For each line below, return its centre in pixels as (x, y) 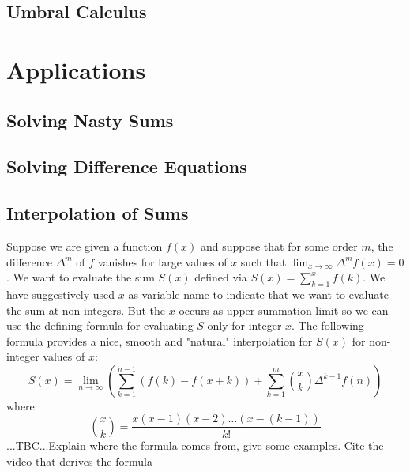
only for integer (244, 325)
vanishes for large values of (162, 261)
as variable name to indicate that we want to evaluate (258, 294)
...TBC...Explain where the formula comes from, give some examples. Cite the (195, 445)
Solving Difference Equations (127, 166)
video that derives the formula (79, 461)
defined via (221, 277)
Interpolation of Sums (98, 213)
